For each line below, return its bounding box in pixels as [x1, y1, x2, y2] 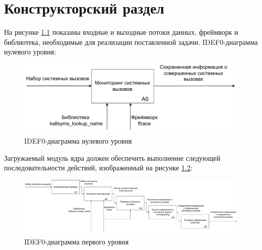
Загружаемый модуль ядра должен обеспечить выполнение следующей [4, 152, 221, 163]
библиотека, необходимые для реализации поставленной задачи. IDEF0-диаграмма [4, 36, 258, 47]
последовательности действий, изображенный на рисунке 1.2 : [4, 162, 192, 173]
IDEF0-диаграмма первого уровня [24, 236, 129, 247]
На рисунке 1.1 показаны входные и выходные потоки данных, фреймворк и [4, 27, 238, 37]
